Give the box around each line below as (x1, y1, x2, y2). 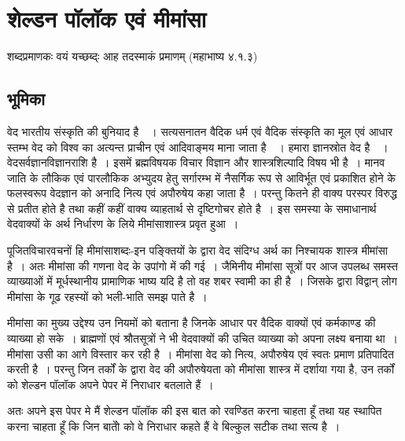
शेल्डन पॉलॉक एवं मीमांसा (7, 2, 207, 35)
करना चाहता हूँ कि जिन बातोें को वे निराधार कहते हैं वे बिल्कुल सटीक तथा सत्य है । (7, 418, 341, 435)
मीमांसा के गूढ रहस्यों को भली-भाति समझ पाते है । (7, 288, 208, 304)
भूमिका (7, 86, 46, 111)
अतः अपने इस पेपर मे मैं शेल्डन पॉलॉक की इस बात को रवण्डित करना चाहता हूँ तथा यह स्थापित (7, 402, 382, 419)
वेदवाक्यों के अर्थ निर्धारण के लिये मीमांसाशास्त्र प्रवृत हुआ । (7, 215, 239, 232)
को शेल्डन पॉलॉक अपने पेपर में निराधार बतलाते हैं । (7, 376, 214, 392)
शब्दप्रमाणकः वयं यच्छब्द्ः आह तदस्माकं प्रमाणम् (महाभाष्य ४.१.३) (7, 48, 258, 64)
